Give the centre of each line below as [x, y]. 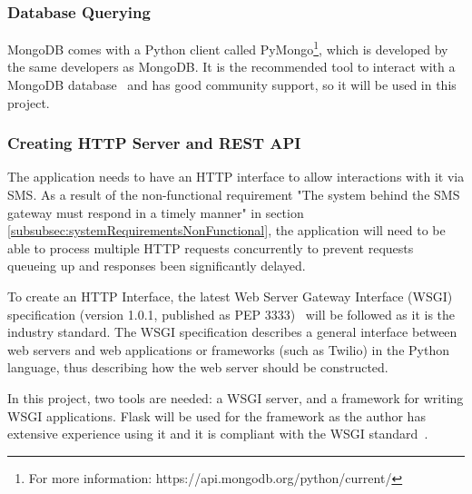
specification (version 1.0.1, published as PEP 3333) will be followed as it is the [231, 314]
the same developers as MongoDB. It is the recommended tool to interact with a [231, 67]
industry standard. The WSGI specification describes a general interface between [232, 332]
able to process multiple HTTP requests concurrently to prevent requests [211, 247]
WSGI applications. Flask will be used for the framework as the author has [216, 415]
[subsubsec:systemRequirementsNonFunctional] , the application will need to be [226, 230]
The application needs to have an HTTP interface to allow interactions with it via [236, 177]
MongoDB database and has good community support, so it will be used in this [232, 85]
